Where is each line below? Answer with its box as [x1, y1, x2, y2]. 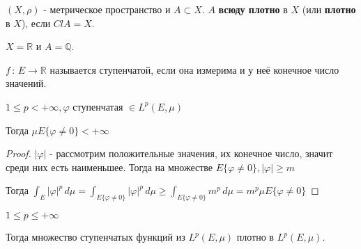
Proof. [6, 146, 31, 161]
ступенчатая [72, 99, 123, 113]
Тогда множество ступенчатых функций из [6, 230, 185, 244]
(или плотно [302, 2, 356, 16]
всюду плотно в [218, 2, 288, 16]
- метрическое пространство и [43, 2, 171, 16]
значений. [6, 76, 47, 90]
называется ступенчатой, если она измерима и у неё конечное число [49, 62, 339, 77]
